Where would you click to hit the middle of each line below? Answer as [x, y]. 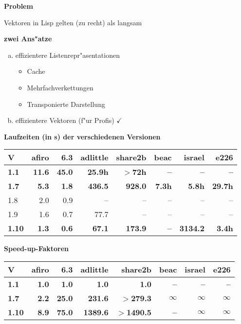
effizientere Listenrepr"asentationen [67, 55]
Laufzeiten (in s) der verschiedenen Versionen [82, 136]
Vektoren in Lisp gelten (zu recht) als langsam [73, 22]
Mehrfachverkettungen [60, 87]
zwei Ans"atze [28, 39]
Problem [19, 6]
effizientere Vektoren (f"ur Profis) [65, 120]
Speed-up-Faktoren [37, 248]
